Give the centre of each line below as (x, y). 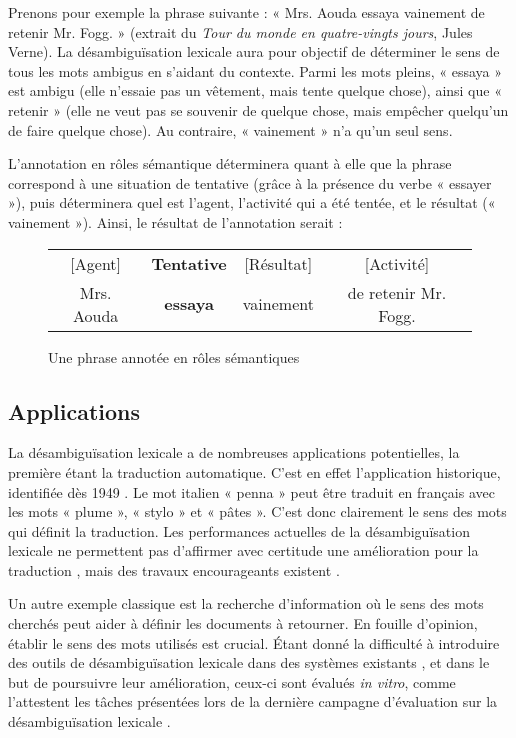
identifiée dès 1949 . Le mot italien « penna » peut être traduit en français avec (251, 491)
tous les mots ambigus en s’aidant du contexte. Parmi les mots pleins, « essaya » (255, 70)
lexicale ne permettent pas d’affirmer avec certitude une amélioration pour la (243, 550)
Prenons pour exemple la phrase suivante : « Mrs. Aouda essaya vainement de (246, 12)
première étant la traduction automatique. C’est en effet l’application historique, (254, 471)
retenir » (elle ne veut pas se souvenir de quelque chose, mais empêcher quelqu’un (258, 109)
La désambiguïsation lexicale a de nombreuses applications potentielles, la (234, 452)
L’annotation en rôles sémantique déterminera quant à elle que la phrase (230, 163)
